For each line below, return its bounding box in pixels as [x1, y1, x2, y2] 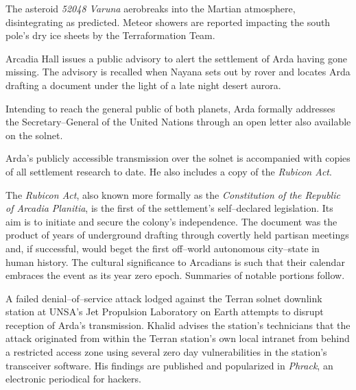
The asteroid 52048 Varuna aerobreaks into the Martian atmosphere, [5, 1, 296, 15]
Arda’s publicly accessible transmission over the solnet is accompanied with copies [5, 151, 351, 165]
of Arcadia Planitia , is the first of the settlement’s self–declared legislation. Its [5, 201, 333, 215]
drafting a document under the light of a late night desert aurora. [5, 77, 281, 92]
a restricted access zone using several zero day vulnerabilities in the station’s [5, 345, 327, 359]
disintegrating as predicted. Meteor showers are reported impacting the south [5, 14, 331, 29]
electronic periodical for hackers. [5, 371, 141, 386]
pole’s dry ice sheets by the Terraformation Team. [5, 28, 215, 42]
